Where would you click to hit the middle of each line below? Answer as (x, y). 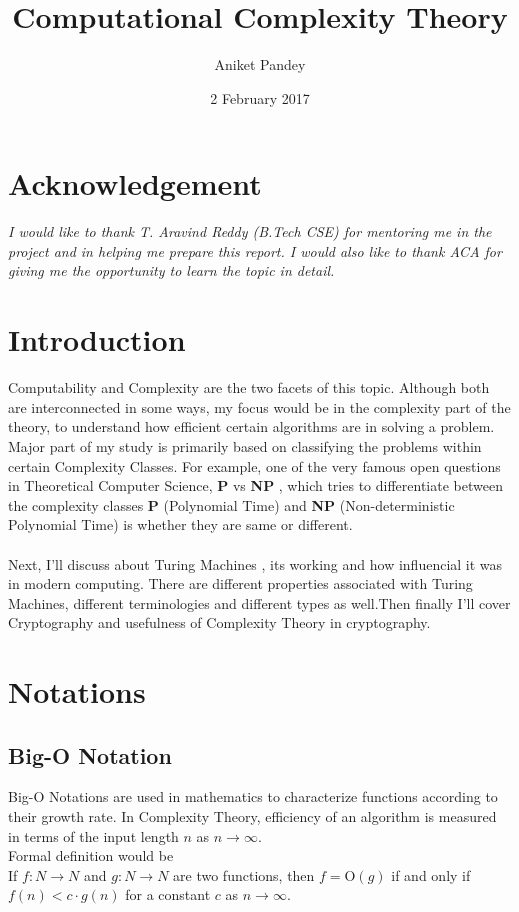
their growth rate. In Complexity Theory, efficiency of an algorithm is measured (252, 816)
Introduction (97, 339)
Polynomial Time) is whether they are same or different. (180, 524)
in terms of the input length (93, 835)
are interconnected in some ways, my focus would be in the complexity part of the (259, 406)
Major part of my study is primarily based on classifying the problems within (245, 445)
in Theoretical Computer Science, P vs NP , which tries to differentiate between (255, 485)
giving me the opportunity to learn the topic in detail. (171, 270)
